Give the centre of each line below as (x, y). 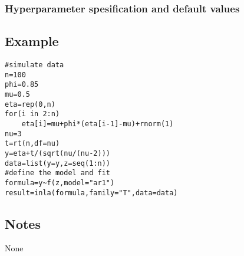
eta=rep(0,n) (30, 104)
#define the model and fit (57, 173)
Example (32, 41)
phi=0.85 (22, 85)
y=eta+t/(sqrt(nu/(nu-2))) (57, 153)
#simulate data (34, 65)
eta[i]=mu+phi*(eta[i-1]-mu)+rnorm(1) (98, 124)
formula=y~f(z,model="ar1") (60, 183)
